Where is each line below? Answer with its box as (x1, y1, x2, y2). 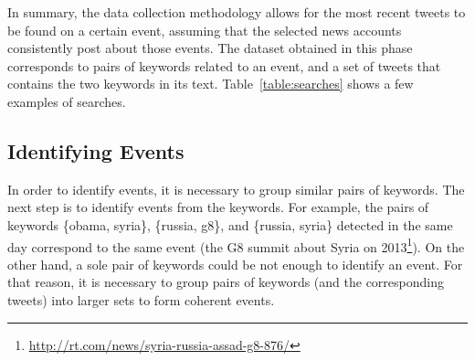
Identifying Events (7, 136, 185, 165)
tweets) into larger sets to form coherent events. (7, 290, 275, 309)
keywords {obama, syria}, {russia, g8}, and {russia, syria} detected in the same (7, 215, 453, 234)
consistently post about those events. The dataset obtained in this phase (7, 38, 413, 58)
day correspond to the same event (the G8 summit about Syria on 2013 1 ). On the (7, 234, 465, 256)
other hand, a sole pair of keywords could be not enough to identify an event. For (7, 254, 463, 273)
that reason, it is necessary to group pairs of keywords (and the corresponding (7, 272, 444, 292)
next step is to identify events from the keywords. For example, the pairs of (7, 197, 429, 217)
